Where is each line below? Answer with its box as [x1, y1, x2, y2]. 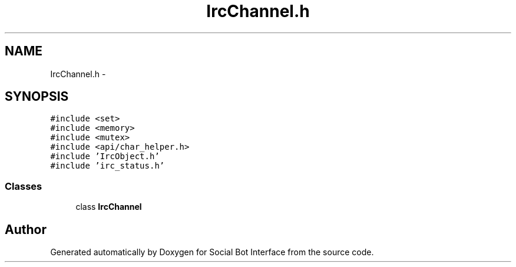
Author [5, 222, 47, 237]
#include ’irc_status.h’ [50, 161, 165, 171]
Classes [5, 180, 42, 192]
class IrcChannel [75, 202, 142, 212]
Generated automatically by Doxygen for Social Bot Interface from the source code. [50, 247, 374, 258]
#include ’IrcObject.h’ [50, 151, 160, 161]
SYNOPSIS [5, 89, 69, 104]
